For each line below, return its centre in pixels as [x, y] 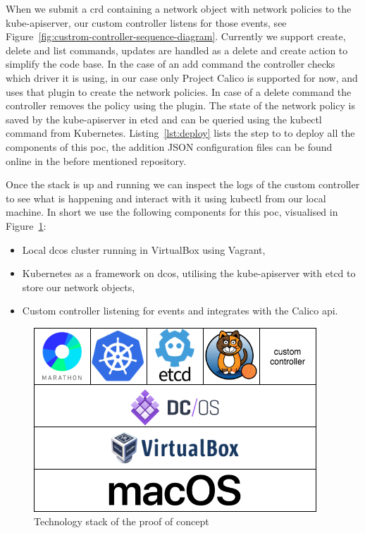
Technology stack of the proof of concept [122, 521]
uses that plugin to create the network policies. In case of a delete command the [179, 91]
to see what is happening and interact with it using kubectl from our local [166, 198]
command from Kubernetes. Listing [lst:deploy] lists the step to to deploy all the [180, 133]
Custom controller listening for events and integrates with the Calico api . [180, 311]
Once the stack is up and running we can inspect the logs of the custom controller [183, 184]
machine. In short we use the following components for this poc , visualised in [172, 212]
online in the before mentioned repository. [96, 160]
